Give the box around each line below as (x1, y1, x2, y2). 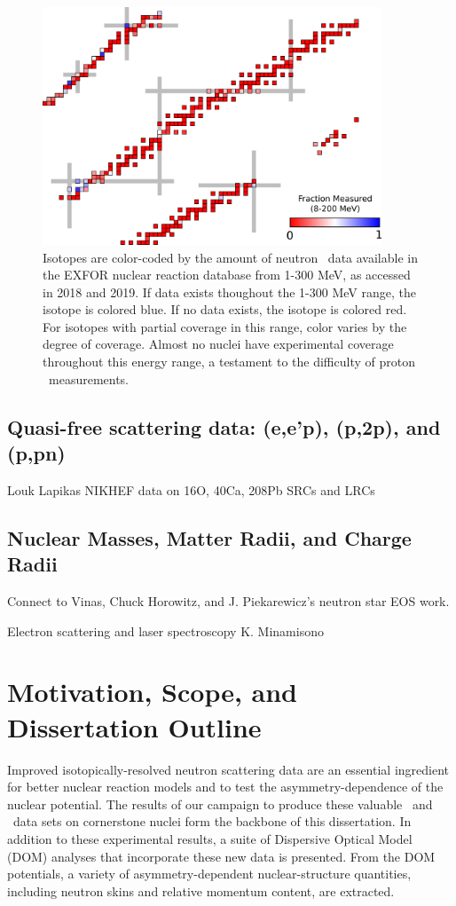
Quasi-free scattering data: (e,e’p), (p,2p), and (7, 413, 441, 440)
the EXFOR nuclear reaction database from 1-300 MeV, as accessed (43, 265, 411, 284)
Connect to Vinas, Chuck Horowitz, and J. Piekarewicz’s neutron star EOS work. (7, 592, 450, 611)
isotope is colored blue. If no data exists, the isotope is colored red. (43, 300, 407, 319)
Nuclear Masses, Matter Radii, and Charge (7, 524, 412, 551)
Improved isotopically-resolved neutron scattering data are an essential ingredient (7, 760, 450, 778)
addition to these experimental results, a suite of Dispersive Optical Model (7, 829, 413, 847)
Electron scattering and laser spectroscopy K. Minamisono (7, 621, 324, 640)
